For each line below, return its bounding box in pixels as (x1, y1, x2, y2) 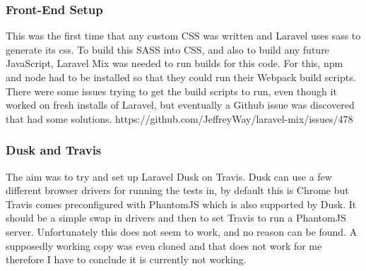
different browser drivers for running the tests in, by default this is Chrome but (6, 183, 349, 198)
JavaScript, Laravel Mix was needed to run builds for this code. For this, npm (6, 56, 343, 71)
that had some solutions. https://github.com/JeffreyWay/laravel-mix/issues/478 (6, 111, 353, 126)
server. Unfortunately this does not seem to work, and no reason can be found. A (6, 224, 358, 239)
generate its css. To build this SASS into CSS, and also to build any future (6, 42, 329, 56)
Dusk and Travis (6, 141, 102, 159)
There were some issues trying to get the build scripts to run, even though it (6, 83, 337, 98)
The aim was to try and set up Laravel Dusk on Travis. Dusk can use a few (6, 169, 332, 183)
